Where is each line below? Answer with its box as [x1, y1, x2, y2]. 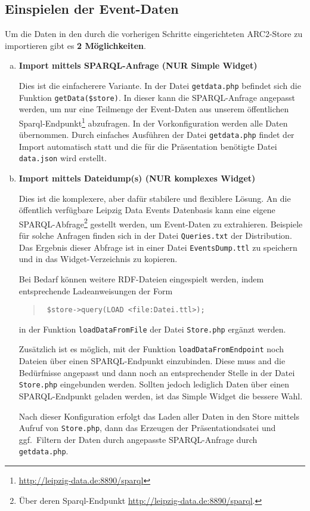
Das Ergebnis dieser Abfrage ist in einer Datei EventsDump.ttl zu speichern [18, 241, 297, 253]
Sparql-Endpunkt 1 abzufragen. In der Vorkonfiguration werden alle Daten [18, 115, 288, 129]
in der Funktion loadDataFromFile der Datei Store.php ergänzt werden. [18, 322, 286, 335]
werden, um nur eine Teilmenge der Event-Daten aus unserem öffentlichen [18, 103, 289, 115]
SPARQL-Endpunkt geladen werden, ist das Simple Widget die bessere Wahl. [18, 389, 303, 402]
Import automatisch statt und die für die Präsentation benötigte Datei [18, 140, 277, 152]
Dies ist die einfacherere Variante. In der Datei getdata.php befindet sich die [18, 79, 301, 91]
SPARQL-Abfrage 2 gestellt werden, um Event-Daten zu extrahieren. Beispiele [18, 216, 303, 230]
